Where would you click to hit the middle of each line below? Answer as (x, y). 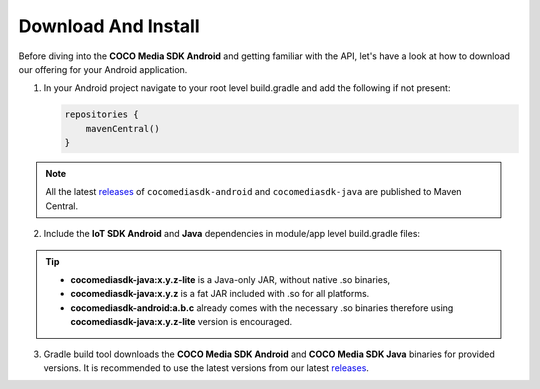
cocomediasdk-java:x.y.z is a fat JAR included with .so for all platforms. (220, 294)
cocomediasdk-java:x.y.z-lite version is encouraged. (181, 322)
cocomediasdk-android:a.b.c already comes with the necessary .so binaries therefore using (262, 307)
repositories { (101, 114)
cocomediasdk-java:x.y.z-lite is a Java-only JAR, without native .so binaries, (230, 280)
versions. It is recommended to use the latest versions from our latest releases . (206, 367)
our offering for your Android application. (103, 69)
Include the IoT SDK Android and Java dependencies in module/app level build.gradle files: (231, 234)
